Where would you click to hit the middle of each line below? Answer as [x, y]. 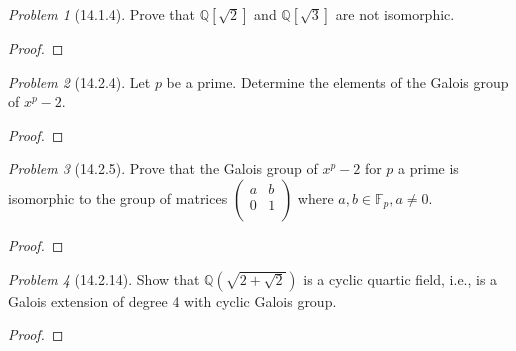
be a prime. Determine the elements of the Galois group [337, 81]
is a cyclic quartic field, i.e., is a [400, 278]
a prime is [428, 168]
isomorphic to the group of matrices [118, 197]
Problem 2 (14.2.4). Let [79, 81]
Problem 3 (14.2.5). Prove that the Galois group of [163, 168]
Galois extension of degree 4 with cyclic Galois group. [172, 300]
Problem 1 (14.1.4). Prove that [101, 14]
